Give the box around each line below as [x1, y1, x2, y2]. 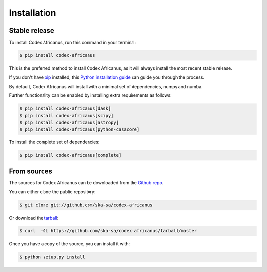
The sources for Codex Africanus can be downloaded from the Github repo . [9, 180, 164, 185]
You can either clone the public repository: [9, 189, 96, 195]
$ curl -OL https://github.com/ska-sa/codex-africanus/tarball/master [19, 228, 197, 234]
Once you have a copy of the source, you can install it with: [9, 241, 130, 247]
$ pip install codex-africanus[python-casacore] [19, 127, 140, 132]
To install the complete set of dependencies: [9, 139, 100, 145]
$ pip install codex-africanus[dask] [19, 106, 111, 111]
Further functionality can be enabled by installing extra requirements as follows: [9, 92, 172, 98]
